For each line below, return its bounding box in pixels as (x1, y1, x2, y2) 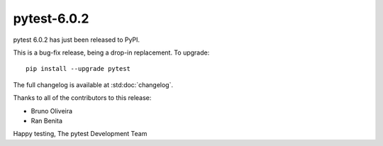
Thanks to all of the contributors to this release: (13, 94, 152, 102)
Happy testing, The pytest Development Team (13, 130, 148, 138)
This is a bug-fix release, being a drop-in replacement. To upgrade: (13, 48, 210, 57)
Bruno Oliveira (30, 106, 73, 115)
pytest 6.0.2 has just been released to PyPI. (13, 35, 140, 44)
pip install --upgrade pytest (26, 64, 131, 73)
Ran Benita (30, 116, 63, 125)
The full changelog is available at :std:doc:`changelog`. (13, 80, 174, 89)
